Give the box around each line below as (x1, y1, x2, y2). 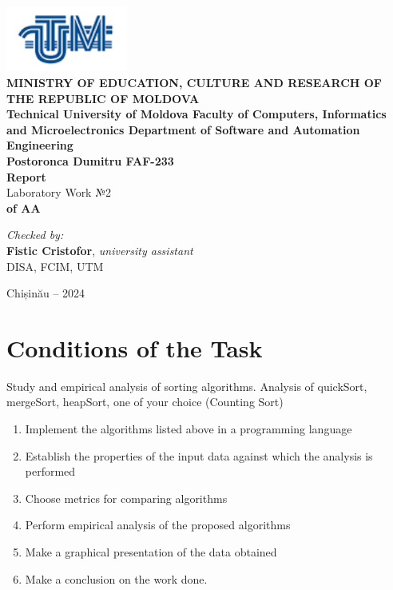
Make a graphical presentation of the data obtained (25, 544, 277, 560)
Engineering (6, 137, 73, 153)
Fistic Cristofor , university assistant (6, 241, 193, 258)
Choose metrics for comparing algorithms (25, 489, 228, 506)
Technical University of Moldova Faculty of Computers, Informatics (6, 106, 387, 122)
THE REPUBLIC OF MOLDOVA (6, 90, 200, 106)
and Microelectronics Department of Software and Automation (6, 121, 360, 138)
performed (25, 463, 76, 480)
